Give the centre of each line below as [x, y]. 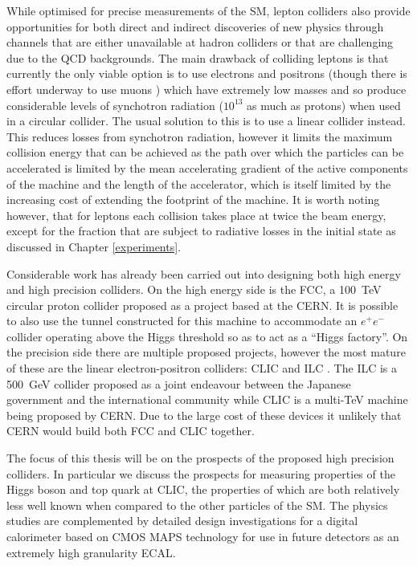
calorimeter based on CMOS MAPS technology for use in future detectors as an [203, 536]
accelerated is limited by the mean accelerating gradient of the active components [207, 167]
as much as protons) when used [324, 105]
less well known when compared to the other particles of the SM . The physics [197, 505]
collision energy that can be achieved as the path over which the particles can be [205, 152]
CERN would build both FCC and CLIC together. [131, 431]
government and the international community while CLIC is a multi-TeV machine [207, 399]
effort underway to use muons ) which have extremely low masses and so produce [206, 89]
